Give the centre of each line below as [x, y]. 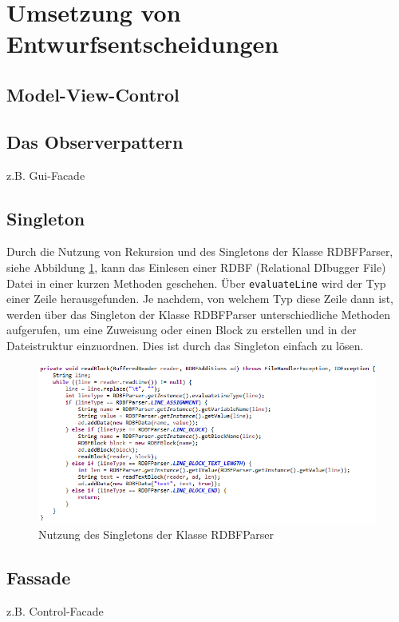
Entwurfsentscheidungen [143, 44]
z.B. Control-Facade [55, 610]
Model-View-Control [93, 94]
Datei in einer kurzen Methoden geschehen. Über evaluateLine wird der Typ [196, 283]
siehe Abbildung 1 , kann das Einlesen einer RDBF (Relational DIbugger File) [196, 267]
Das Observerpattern [95, 141]
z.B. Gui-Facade [46, 175]
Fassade [39, 577]
